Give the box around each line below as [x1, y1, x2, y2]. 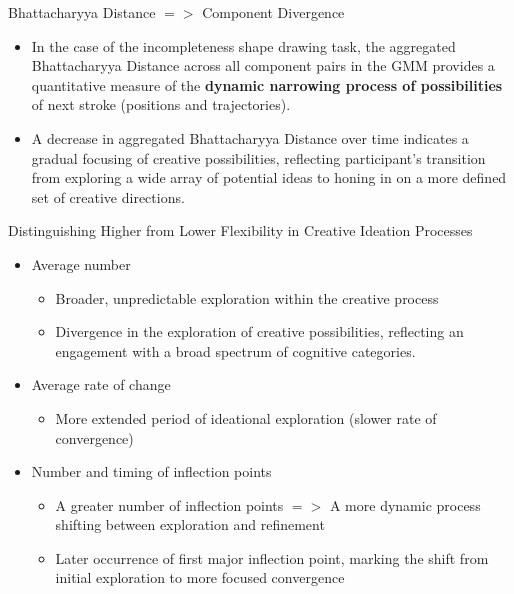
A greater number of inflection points [55, 494, 284, 515]
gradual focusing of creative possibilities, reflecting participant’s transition [31, 147, 486, 168]
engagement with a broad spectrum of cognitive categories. [55, 340, 416, 361]
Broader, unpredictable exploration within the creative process [55, 287, 439, 308]
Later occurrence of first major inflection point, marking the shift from [55, 547, 489, 568]
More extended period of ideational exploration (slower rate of [55, 407, 437, 428]
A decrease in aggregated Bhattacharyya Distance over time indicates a [31, 127, 469, 148]
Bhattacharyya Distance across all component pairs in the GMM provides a [31, 55, 495, 76]
